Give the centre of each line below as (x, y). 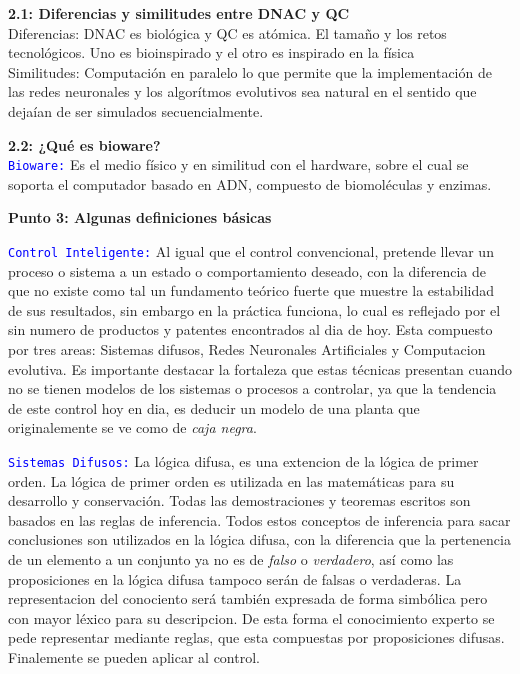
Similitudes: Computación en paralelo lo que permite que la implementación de (250, 71)
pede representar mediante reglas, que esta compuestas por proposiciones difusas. (256, 637)
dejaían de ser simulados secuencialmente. (136, 110)
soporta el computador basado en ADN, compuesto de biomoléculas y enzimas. (250, 183)
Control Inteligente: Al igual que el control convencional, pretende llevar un (251, 251)
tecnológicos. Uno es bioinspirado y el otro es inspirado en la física (211, 52)
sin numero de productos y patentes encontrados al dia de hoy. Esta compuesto (250, 329)
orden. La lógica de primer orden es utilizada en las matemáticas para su (231, 480)
